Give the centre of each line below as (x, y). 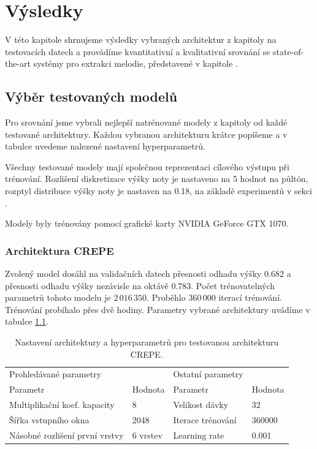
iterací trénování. (250, 297)
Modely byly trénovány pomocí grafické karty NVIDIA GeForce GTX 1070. (147, 223)
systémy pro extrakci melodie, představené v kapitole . (136, 63)
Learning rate (199, 435)
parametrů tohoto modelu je (58, 297)
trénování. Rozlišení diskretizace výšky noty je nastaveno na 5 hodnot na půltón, (157, 179)
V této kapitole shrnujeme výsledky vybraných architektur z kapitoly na (141, 40)
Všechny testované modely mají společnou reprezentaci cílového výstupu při (147, 166)
